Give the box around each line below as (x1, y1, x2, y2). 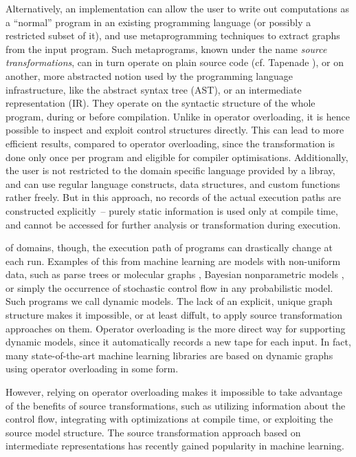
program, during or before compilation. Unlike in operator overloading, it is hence (5, 109, 350, 123)
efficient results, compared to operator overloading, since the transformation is (5, 136, 335, 150)
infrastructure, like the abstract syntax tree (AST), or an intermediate (5, 82, 302, 96)
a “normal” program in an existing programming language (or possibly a (5, 14, 311, 29)
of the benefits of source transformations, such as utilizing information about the (5, 398, 346, 412)
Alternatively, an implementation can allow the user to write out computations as (5, 1, 350, 15)
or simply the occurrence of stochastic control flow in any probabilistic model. (5, 280, 333, 295)
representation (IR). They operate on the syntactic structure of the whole (5, 96, 315, 110)
